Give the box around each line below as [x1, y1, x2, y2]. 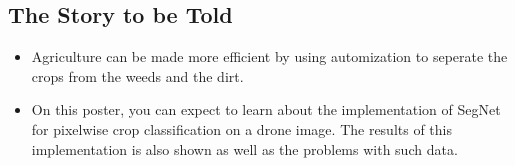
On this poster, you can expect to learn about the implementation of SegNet [31, 99, 501, 120]
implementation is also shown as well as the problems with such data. [31, 138, 458, 159]
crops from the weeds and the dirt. [31, 65, 244, 86]
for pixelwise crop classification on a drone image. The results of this [31, 118, 453, 139]
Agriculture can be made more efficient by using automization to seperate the [31, 46, 508, 67]
